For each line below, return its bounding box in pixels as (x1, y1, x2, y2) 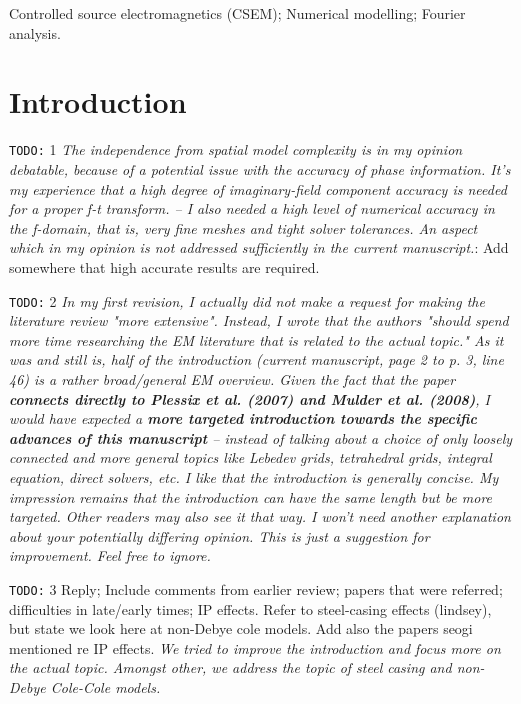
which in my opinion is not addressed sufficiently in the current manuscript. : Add (9, 237, 509, 258)
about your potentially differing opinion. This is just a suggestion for (9, 525, 430, 546)
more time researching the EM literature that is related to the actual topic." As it (9, 329, 504, 350)
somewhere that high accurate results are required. (9, 256, 320, 277)
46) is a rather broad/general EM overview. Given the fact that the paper (9, 368, 456, 389)
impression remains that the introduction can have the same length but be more (9, 486, 493, 507)
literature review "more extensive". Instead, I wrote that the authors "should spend (9, 310, 509, 331)
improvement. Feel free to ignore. (9, 545, 211, 566)
